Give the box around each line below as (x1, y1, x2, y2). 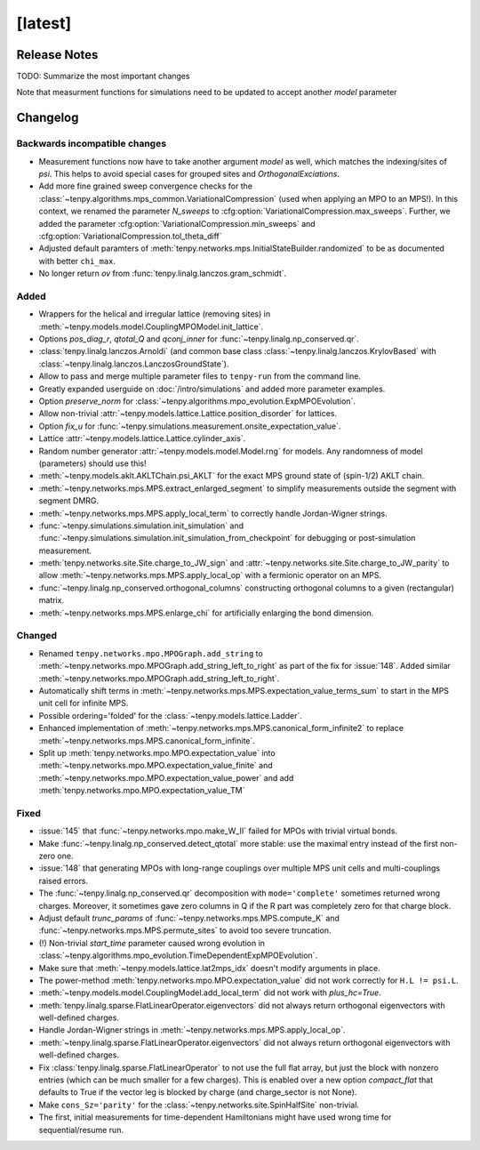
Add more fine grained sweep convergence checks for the (38, 181, 253, 191)
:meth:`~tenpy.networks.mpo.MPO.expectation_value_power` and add (38, 772, 294, 783)
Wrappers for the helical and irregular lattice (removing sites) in (38, 309, 271, 319)
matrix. (38, 595, 65, 606)
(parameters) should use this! (38, 458, 147, 469)
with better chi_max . (38, 255, 116, 266)
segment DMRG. (38, 495, 100, 506)
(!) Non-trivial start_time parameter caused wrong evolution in (38, 937, 266, 948)
